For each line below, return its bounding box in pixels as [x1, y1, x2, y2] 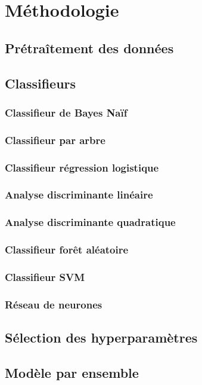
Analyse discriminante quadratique [5, 215, 176, 230]
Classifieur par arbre [5, 132, 105, 147]
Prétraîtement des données [5, 38, 174, 57]
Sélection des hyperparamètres [5, 328, 198, 347]
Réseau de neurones [5, 297, 102, 311]
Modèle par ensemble [5, 363, 139, 381]
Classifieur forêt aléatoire [5, 242, 129, 257]
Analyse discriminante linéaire [5, 187, 153, 202]
